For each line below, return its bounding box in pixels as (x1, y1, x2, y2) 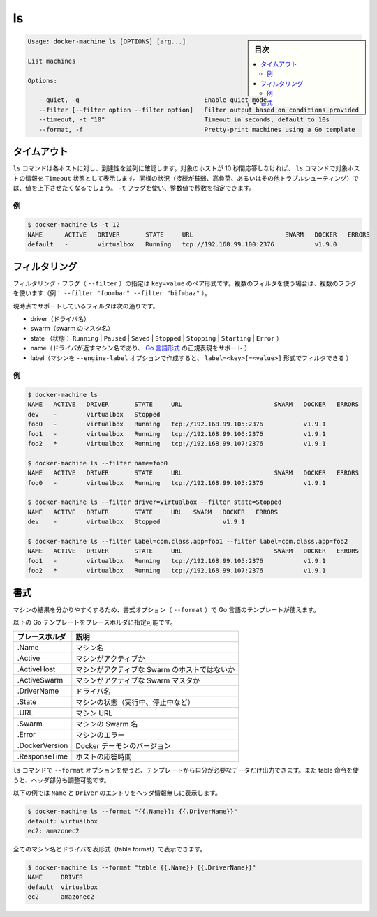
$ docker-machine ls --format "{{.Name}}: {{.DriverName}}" (27, 807, 238, 816)
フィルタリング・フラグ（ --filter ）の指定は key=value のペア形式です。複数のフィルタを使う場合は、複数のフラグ (13, 279, 357, 288)
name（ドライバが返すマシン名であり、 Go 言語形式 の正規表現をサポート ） (30, 344, 251, 352)
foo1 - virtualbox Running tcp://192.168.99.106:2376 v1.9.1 (27, 430, 326, 438)
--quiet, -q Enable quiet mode (38, 96, 267, 104)
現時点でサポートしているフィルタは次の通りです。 (13, 301, 159, 310)
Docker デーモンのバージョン (75, 741, 172, 751)
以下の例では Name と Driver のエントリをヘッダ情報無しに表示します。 (13, 789, 221, 797)
